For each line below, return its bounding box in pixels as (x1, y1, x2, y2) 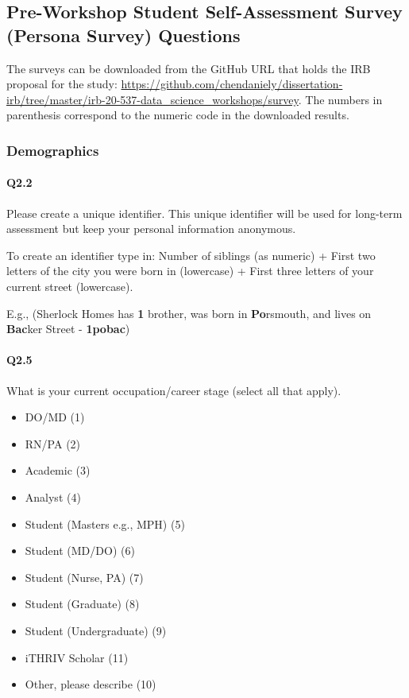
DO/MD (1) (25, 409, 85, 425)
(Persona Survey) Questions (6, 22, 241, 47)
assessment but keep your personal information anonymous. (6, 220, 296, 237)
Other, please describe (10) (25, 676, 156, 692)
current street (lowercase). (6, 277, 133, 294)
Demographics (6, 140, 99, 160)
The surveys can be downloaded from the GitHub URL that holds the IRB (6, 60, 371, 76)
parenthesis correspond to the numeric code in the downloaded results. (6, 107, 349, 123)
